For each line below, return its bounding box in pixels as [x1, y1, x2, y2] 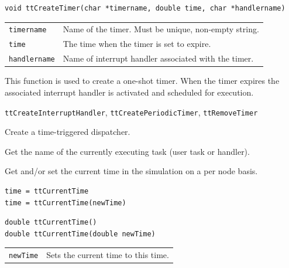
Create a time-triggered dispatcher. [5, 125, 130, 138]
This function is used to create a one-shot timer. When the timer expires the [5, 74, 280, 87]
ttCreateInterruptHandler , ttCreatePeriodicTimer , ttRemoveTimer [5, 106, 258, 118]
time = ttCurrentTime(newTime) [5, 198, 126, 207]
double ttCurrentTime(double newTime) [5, 229, 156, 238]
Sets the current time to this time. [46, 249, 169, 261]
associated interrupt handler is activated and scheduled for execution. [5, 86, 254, 98]
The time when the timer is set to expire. [63, 38, 211, 50]
